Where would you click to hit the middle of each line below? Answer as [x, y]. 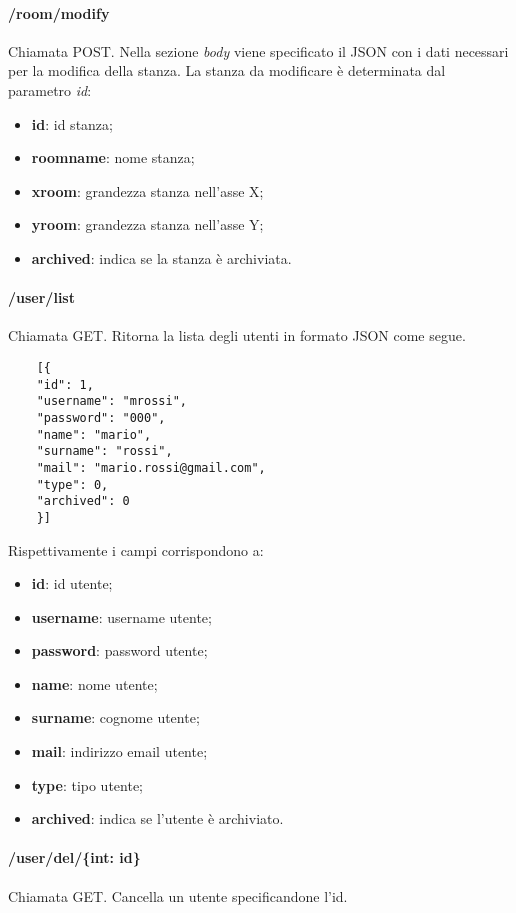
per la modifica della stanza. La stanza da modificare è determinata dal [227, 70]
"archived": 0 [83, 501]
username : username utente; [121, 616]
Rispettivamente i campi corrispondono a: [136, 549]
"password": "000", [101, 417]
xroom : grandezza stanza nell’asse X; [147, 190]
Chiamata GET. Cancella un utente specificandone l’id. [178, 895]
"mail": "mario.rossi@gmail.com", [151, 467]
